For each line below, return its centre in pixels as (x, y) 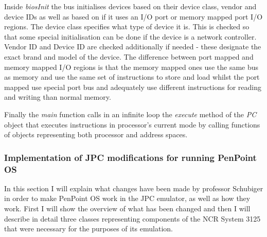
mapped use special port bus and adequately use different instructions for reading (133, 87)
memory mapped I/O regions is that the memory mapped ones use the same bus (131, 67)
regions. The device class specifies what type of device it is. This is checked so (127, 26)
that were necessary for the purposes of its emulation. (88, 229)
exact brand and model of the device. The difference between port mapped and (129, 56)
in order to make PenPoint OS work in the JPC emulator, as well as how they (127, 198)
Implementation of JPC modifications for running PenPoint (130, 157)
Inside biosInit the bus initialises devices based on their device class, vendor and (130, 6)
